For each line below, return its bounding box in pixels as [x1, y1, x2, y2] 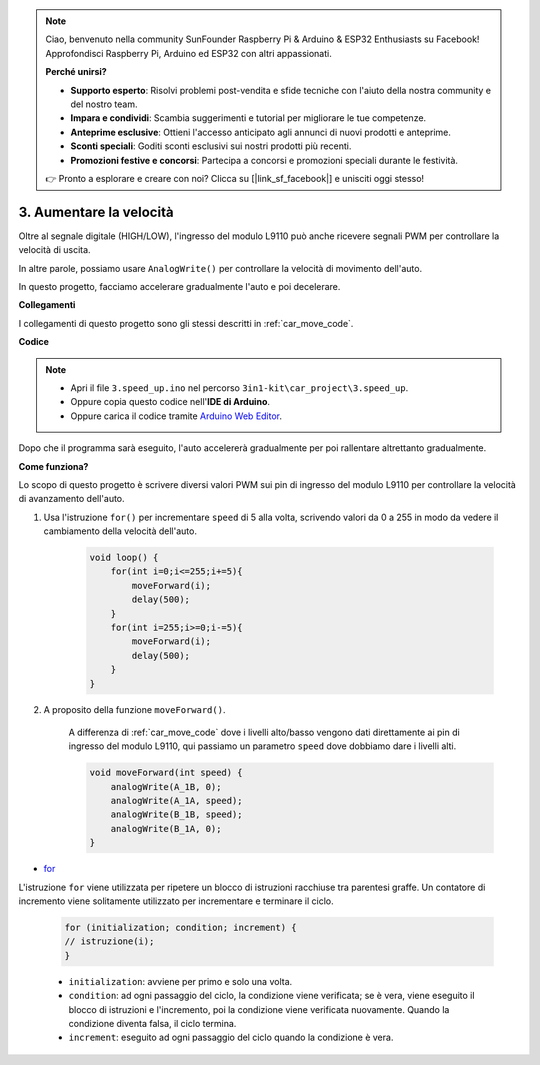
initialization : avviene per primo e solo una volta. [68, 975, 293, 987]
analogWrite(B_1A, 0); [110, 823, 222, 834]
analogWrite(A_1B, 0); [110, 781, 222, 792]
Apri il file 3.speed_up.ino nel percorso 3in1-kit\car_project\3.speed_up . [70, 381, 409, 394]
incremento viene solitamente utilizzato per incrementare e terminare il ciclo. [18, 895, 334, 907]
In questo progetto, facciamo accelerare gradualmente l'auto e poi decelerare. [18, 280, 341, 292]
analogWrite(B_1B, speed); [110, 809, 244, 820]
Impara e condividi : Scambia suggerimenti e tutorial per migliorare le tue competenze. [70, 112, 427, 124]
